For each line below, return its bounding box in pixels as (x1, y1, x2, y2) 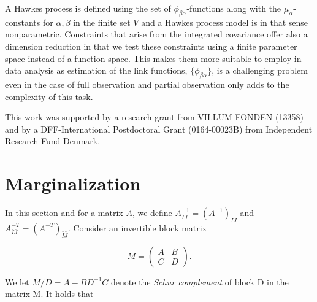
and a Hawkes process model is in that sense (141, 15, 308, 28)
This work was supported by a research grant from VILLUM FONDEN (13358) (5, 110, 304, 123)
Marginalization (5, 171, 141, 196)
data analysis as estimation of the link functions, (5, 64, 188, 77)
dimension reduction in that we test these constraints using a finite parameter (5, 39, 297, 52)
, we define (132, 206, 172, 219)
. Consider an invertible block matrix (67, 221, 207, 234)
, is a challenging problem (212, 64, 308, 77)
